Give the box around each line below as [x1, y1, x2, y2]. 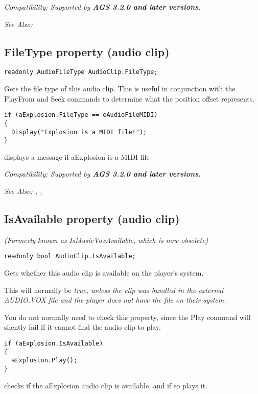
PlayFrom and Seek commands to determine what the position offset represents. [4, 93, 255, 104]
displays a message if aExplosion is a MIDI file [4, 151, 150, 162]
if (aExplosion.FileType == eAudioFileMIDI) [4, 111, 158, 119]
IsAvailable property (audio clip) [4, 211, 180, 227]
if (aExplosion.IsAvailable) [4, 340, 103, 348]
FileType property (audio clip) [4, 43, 170, 59]
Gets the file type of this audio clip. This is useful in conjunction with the [4, 83, 236, 94]
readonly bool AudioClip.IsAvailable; [4, 253, 136, 260]
